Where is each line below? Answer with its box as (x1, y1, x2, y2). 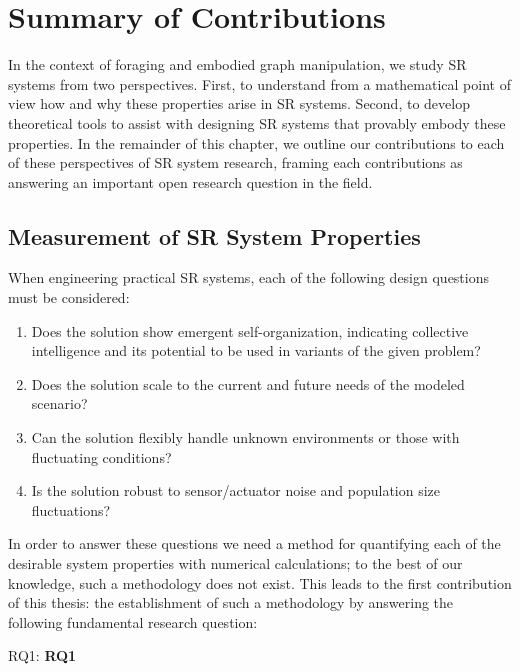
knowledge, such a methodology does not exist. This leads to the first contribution (8, 572, 512, 593)
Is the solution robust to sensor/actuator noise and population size (31, 480, 441, 501)
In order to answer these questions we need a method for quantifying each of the (8, 533, 501, 554)
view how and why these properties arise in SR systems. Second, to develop (8, 93, 470, 114)
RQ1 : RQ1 (8, 645, 77, 666)
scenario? (31, 393, 88, 414)
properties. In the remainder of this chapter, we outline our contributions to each (8, 132, 505, 153)
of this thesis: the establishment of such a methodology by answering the (8, 592, 454, 613)
